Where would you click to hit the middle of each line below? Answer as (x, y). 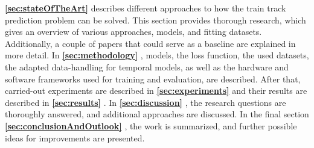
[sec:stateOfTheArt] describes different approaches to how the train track (146, 8)
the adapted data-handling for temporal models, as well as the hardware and (147, 66)
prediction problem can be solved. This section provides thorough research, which (155, 20)
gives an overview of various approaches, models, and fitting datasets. (133, 32)
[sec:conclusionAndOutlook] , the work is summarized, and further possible (151, 125)
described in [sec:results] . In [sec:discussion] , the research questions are (146, 102)
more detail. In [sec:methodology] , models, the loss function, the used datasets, (157, 55)
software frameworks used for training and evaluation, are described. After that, (153, 79)
